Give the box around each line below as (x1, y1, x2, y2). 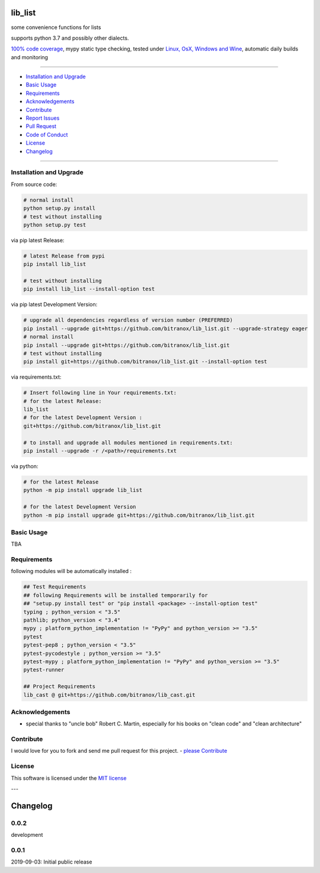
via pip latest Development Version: (11, 301, 98, 308)
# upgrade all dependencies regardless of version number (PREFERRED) (23, 317, 233, 324)
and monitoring (11, 53, 49, 60)
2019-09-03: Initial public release (11, 858, 92, 865)
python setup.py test (23, 221, 87, 228)
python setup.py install (23, 205, 96, 212)
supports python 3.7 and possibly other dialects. (11, 34, 129, 41)
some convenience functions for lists (11, 24, 101, 31)
